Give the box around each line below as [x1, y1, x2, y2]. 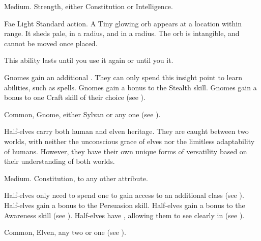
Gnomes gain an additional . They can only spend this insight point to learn [4, 72, 242, 82]
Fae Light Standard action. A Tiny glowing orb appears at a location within [4, 18, 242, 28]
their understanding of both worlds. [4, 156, 115, 166]
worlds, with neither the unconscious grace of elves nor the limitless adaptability [4, 135, 255, 146]
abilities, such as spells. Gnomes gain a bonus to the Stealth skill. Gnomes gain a [4, 82, 257, 92]
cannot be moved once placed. [4, 38, 98, 48]
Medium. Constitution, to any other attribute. [4, 173, 148, 183]
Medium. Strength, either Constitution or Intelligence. [4, 1, 173, 11]
